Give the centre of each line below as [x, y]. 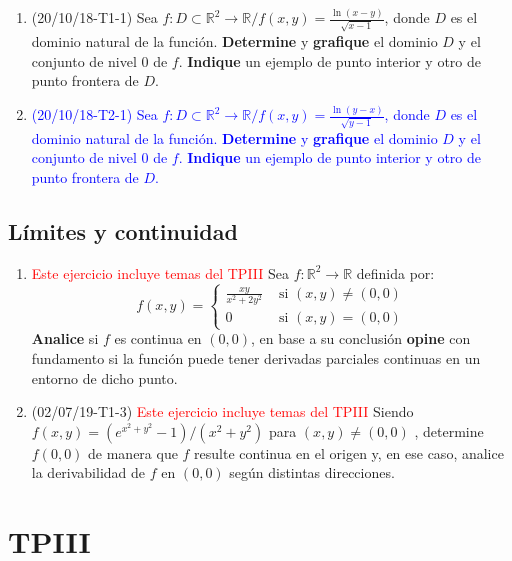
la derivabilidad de [88, 472]
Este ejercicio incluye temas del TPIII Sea [160, 272]
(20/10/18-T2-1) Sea [94, 114]
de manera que [133, 452]
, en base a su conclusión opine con [361, 338]
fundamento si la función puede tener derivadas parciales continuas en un [256, 358]
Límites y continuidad [123, 230]
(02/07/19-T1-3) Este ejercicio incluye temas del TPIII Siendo [222, 411]
